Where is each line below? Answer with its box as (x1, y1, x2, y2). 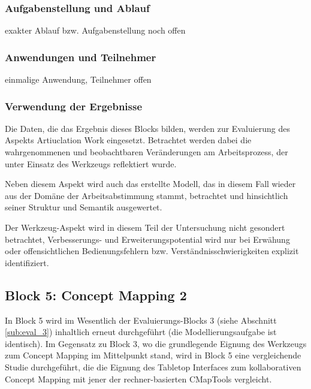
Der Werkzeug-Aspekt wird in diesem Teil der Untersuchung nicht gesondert (5, 221, 285, 233)
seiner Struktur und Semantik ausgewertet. (5, 201, 162, 213)
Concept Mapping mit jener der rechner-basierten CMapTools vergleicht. (5, 372, 272, 385)
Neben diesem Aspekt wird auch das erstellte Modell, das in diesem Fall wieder (5, 177, 296, 190)
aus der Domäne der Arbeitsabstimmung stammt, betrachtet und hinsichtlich (5, 189, 288, 201)
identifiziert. (5, 256, 49, 269)
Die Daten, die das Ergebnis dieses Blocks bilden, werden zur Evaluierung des (5, 122, 291, 134)
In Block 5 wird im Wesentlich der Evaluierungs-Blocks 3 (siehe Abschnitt (5, 313, 277, 326)
